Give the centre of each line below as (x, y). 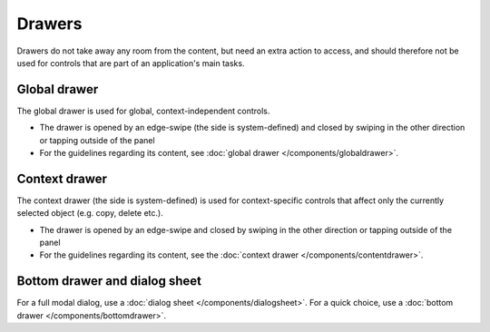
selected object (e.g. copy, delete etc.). (90, 213)
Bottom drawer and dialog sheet (109, 281)
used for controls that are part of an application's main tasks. (131, 63)
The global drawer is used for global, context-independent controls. (143, 111)
